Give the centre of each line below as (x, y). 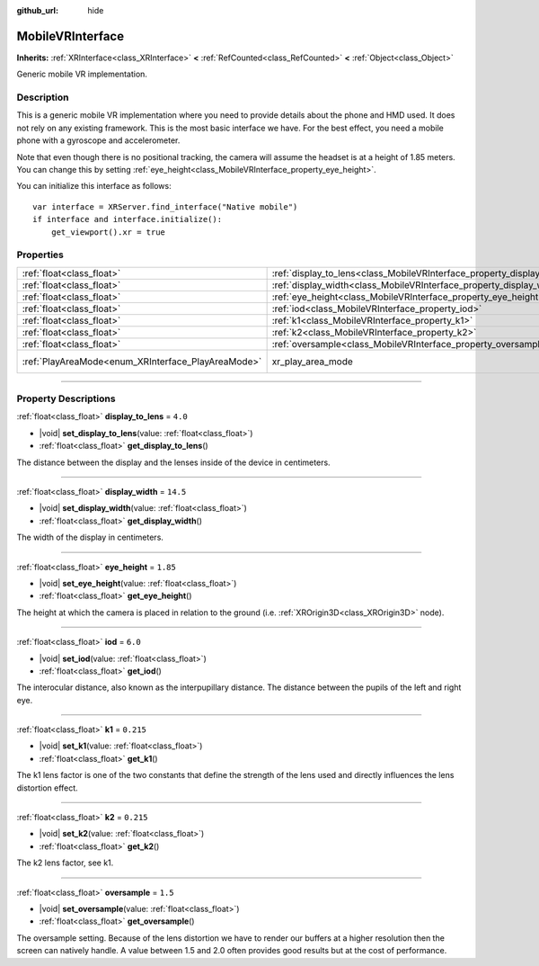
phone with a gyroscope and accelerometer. (98, 140)
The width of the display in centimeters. (90, 537)
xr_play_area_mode (313, 362)
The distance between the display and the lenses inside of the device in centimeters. (174, 462)
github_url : (37, 10)
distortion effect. (47, 788)
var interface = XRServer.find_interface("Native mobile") (165, 206)
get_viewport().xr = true (108, 232)
